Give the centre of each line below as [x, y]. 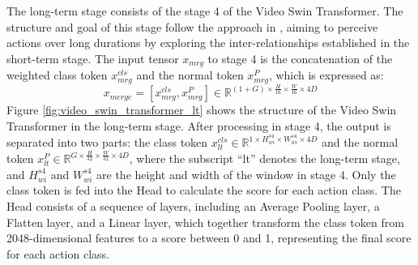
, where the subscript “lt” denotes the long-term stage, [264, 158]
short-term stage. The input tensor [93, 58]
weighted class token [57, 75]
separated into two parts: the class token [107, 142]
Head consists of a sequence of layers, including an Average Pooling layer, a [193, 206]
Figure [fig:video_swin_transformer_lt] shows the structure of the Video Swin [202, 110]
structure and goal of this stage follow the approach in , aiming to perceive [192, 26]
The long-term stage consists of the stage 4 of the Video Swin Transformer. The [205, 11]
